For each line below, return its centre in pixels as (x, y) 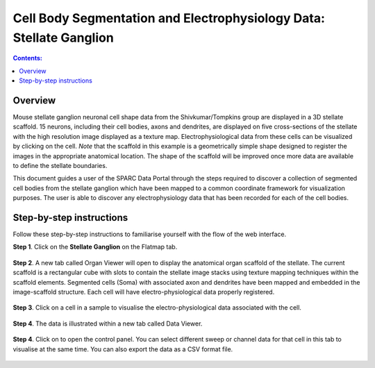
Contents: (28, 58)
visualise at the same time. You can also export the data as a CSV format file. (123, 349)
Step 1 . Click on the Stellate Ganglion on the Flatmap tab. (95, 247)
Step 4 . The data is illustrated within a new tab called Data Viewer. (108, 324)
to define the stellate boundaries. (60, 165)
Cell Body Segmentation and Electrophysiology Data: (169, 18)
